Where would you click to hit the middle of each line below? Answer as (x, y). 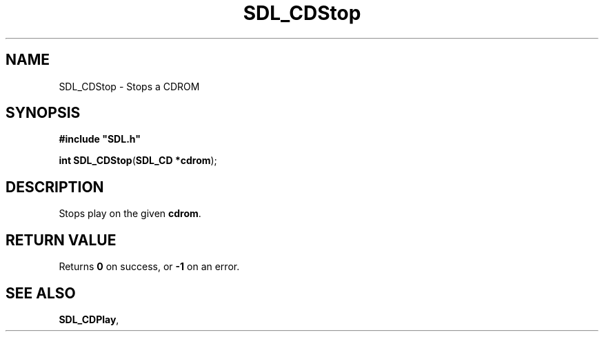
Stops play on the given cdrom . (130, 214)
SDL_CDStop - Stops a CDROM (129, 86)
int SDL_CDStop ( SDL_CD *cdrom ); (138, 161)
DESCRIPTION (55, 187)
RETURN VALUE (61, 240)
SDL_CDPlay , (89, 319)
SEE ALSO (41, 293)
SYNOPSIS (43, 113)
